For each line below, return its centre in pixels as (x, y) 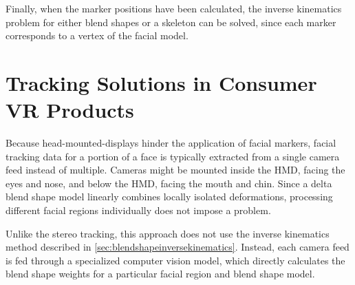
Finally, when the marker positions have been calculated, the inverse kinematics (174, 8)
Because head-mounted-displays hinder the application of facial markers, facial (171, 143)
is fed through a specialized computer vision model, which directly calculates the (175, 260)
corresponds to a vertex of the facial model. (97, 35)
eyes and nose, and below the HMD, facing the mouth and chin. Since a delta (169, 183)
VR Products (70, 110)
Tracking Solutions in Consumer (161, 82)
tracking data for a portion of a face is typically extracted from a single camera (173, 156)
